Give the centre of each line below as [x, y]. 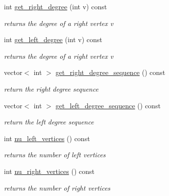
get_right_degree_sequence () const [110, 72]
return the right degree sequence [51, 88]
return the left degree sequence [49, 122]
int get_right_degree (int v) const [56, 6]
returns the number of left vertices [55, 155]
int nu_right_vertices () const [49, 171]
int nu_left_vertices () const [47, 138]
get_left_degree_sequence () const [108, 105]
